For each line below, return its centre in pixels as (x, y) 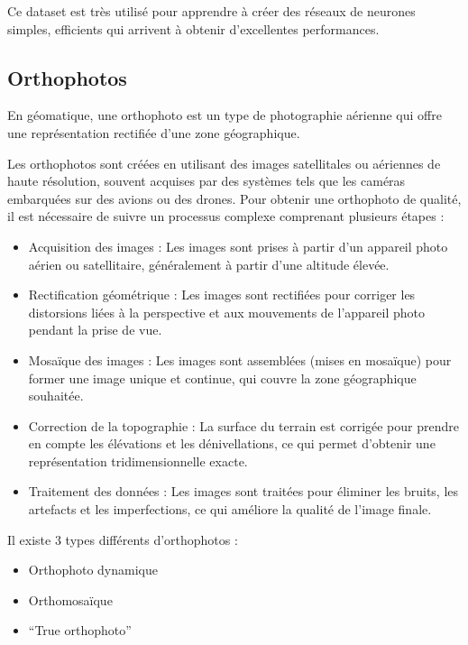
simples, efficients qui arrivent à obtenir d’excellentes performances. (193, 28)
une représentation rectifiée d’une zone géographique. (154, 132)
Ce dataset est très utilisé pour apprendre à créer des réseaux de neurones (211, 11)
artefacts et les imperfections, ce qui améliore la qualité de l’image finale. (230, 509)
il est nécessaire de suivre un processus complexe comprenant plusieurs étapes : (226, 216)
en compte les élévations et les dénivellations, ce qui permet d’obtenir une (232, 443)
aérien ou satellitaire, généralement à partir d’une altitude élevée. (209, 264)
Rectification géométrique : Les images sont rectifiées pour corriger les (222, 295)
